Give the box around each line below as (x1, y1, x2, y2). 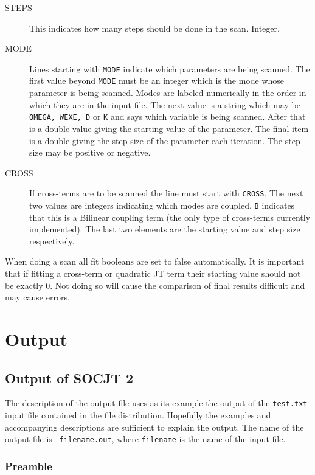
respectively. (29, 234, 75, 247)
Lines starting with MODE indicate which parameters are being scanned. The (29, 62, 310, 75)
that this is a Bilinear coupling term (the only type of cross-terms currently (29, 210, 311, 223)
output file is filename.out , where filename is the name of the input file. (5, 432, 286, 445)
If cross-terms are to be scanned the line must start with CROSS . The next (29, 187, 303, 199)
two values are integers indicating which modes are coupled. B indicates (29, 198, 295, 211)
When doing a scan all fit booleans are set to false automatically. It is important (5, 255, 305, 268)
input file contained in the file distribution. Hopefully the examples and (5, 409, 271, 421)
